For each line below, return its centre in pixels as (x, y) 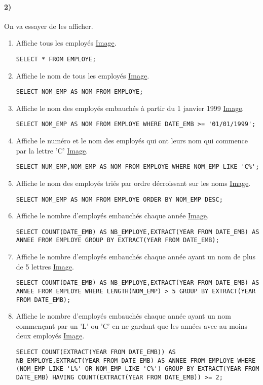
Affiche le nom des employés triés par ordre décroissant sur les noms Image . (133, 183)
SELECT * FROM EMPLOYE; (56, 59)
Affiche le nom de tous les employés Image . (83, 75)
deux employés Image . (50, 336)
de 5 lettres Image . (45, 266)
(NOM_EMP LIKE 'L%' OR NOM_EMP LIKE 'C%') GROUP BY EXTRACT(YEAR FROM (138, 369)
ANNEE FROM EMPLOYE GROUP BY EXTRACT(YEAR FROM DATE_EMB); (118, 240)
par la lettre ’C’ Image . (52, 150)
